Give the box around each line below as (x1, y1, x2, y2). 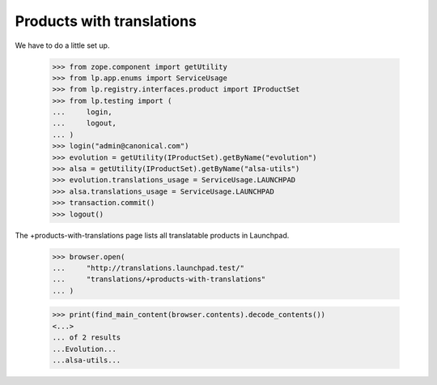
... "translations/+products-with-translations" (52, 275, 266, 284)
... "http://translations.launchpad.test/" (52, 263, 244, 272)
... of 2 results (52, 333, 121, 342)
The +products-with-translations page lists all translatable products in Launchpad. (15, 230, 290, 240)
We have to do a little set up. (15, 41, 110, 50)
